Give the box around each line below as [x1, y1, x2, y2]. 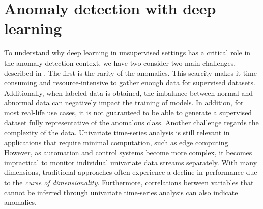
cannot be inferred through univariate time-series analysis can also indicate [4, 187, 238, 197]
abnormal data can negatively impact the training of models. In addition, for [4, 97, 244, 108]
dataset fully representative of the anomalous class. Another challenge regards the [4, 117, 259, 128]
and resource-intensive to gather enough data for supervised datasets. [39, 77, 255, 88]
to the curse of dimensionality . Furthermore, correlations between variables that [4, 177, 254, 188]
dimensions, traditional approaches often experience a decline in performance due [4, 167, 257, 177]
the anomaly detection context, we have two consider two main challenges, [4, 57, 236, 68]
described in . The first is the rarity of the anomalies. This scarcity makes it [4, 67, 241, 78]
